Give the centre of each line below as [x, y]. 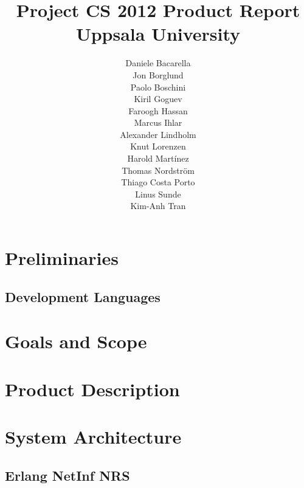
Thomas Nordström [158, 170]
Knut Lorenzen [158, 146]
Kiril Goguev [158, 99]
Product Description [92, 389]
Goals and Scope [76, 341]
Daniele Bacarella [158, 63]
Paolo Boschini [158, 87]
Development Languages [83, 296]
